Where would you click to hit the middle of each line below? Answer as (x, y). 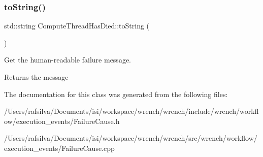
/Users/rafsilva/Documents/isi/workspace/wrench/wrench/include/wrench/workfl (131, 111)
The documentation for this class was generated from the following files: (116, 94)
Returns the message (36, 77)
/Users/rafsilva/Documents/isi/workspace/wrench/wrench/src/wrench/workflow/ (131, 138)
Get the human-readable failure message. (68, 60)
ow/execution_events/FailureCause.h (62, 121)
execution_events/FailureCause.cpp (59, 148)
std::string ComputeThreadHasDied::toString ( (77, 26)
